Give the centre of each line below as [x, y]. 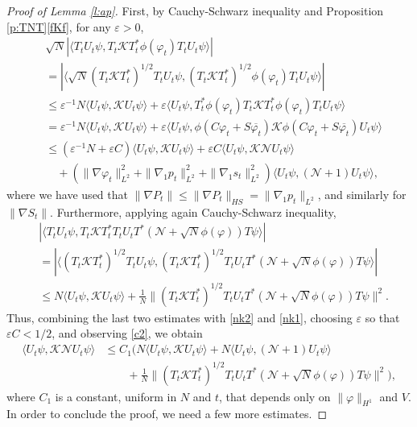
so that [382, 317]
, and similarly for [362, 194]
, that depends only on [275, 396]
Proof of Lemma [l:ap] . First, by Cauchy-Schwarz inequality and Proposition [195, 10]
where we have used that [67, 194]
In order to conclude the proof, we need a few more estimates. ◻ [167, 414]
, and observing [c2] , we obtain [127, 333]
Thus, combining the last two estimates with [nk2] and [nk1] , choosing [180, 317]
